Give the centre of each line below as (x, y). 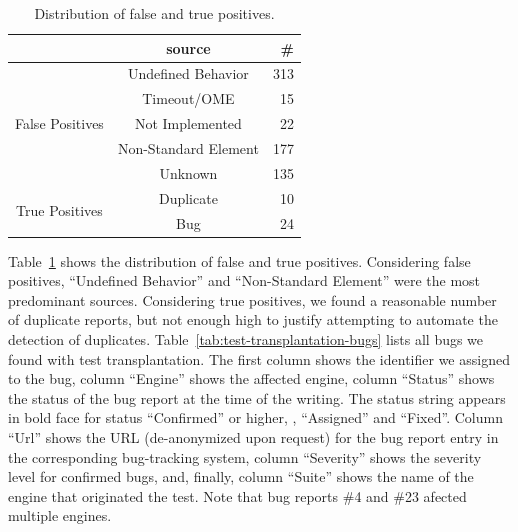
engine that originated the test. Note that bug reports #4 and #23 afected (237, 495)
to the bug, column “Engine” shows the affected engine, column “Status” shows (251, 378)
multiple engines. (60, 515)
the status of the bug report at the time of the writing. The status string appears (257, 397)
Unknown (188, 172)
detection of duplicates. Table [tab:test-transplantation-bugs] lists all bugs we (246, 338)
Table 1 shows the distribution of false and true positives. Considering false (239, 260)
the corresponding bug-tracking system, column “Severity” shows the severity (245, 456)
